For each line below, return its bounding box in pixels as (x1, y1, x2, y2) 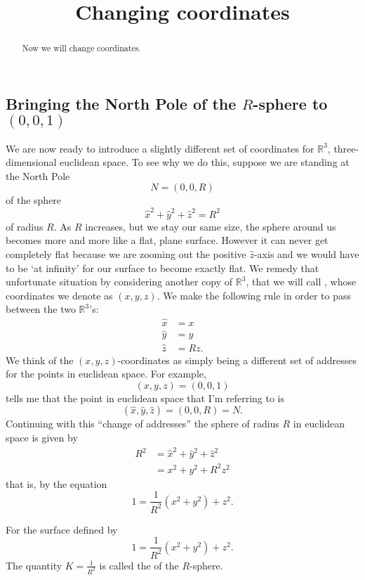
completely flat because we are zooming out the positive (6, 246, 246, 261)
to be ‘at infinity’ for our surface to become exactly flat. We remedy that (6, 260, 319, 275)
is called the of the (99, 558, 179, 572)
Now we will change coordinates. (22, 42, 141, 54)
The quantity (6, 558, 62, 572)
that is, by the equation (6, 476, 107, 491)
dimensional (6, 155, 57, 169)
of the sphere (6, 193, 62, 207)
